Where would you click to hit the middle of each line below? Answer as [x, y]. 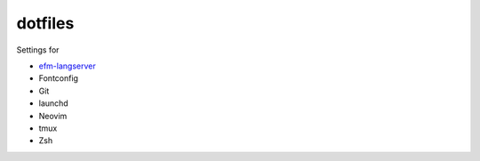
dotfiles [45, 23]
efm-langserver [68, 66]
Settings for [38, 50]
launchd [53, 103]
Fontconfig [59, 78]
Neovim [53, 116]
